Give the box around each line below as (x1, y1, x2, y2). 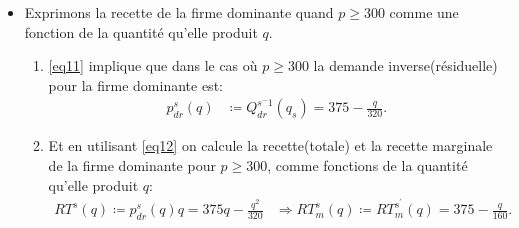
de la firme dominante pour (48, 155, 216, 175)
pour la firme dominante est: (48, 74, 223, 95)
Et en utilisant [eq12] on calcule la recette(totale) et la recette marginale (48, 135, 493, 156)
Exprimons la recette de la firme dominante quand (24, 2, 334, 22)
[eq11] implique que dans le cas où (48, 55, 258, 76)
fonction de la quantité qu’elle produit (24, 21, 258, 42)
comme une (389, 2, 459, 22)
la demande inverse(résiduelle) (313, 55, 498, 76)
